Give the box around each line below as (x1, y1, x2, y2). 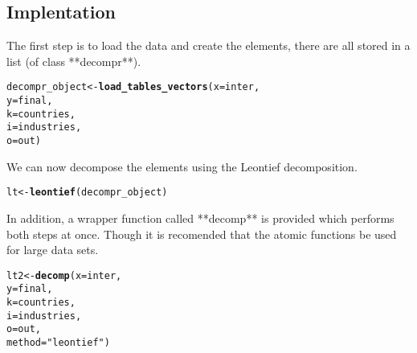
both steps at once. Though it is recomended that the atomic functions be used (6, 225, 397, 242)
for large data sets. (6, 241, 99, 258)
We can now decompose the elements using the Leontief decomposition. (6, 158, 358, 174)
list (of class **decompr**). (6, 52, 141, 69)
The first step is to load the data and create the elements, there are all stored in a (6, 37, 411, 54)
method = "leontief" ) (6, 336, 110, 348)
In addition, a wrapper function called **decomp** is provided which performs (6, 209, 395, 226)
